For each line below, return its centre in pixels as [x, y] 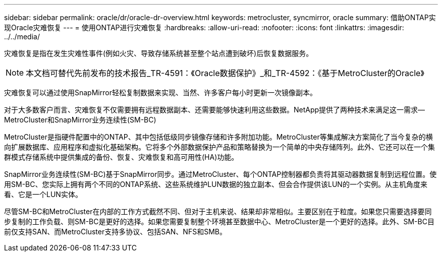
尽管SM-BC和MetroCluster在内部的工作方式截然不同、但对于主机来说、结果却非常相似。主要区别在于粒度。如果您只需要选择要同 [218, 211]
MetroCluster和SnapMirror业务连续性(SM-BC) [80, 120]
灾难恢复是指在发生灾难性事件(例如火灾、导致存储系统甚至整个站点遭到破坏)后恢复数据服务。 [159, 53]
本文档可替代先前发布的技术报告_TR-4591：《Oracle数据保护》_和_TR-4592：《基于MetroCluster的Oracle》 [225, 73]
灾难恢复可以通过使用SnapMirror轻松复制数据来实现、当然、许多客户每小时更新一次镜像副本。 [160, 92]
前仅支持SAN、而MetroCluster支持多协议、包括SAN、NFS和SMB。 [115, 232]
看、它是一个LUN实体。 [43, 194]
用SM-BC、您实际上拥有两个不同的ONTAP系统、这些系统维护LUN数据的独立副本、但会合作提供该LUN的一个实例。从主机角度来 [216, 184]
